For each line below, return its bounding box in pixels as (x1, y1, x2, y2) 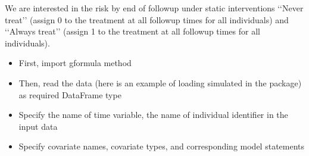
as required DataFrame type (18, 88, 121, 101)
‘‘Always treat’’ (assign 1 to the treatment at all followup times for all (5, 25, 260, 38)
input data (18, 120, 58, 132)
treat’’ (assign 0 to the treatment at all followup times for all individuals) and (5, 13, 289, 26)
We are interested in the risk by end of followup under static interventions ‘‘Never (5, 2, 304, 14)
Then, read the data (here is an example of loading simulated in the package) (18, 76, 302, 89)
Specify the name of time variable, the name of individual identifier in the (18, 108, 288, 121)
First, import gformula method (18, 57, 132, 69)
